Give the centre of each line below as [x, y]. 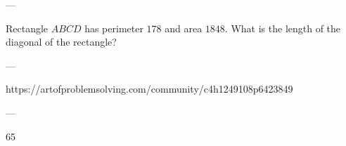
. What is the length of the [283, 28]
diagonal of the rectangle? [61, 42]
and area [184, 28]
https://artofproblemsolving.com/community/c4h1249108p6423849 [149, 89]
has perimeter [114, 28]
